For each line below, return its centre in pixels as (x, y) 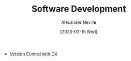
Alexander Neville (79, 22)
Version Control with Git (33, 54)
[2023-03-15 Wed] (79, 31)
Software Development (79, 9)
